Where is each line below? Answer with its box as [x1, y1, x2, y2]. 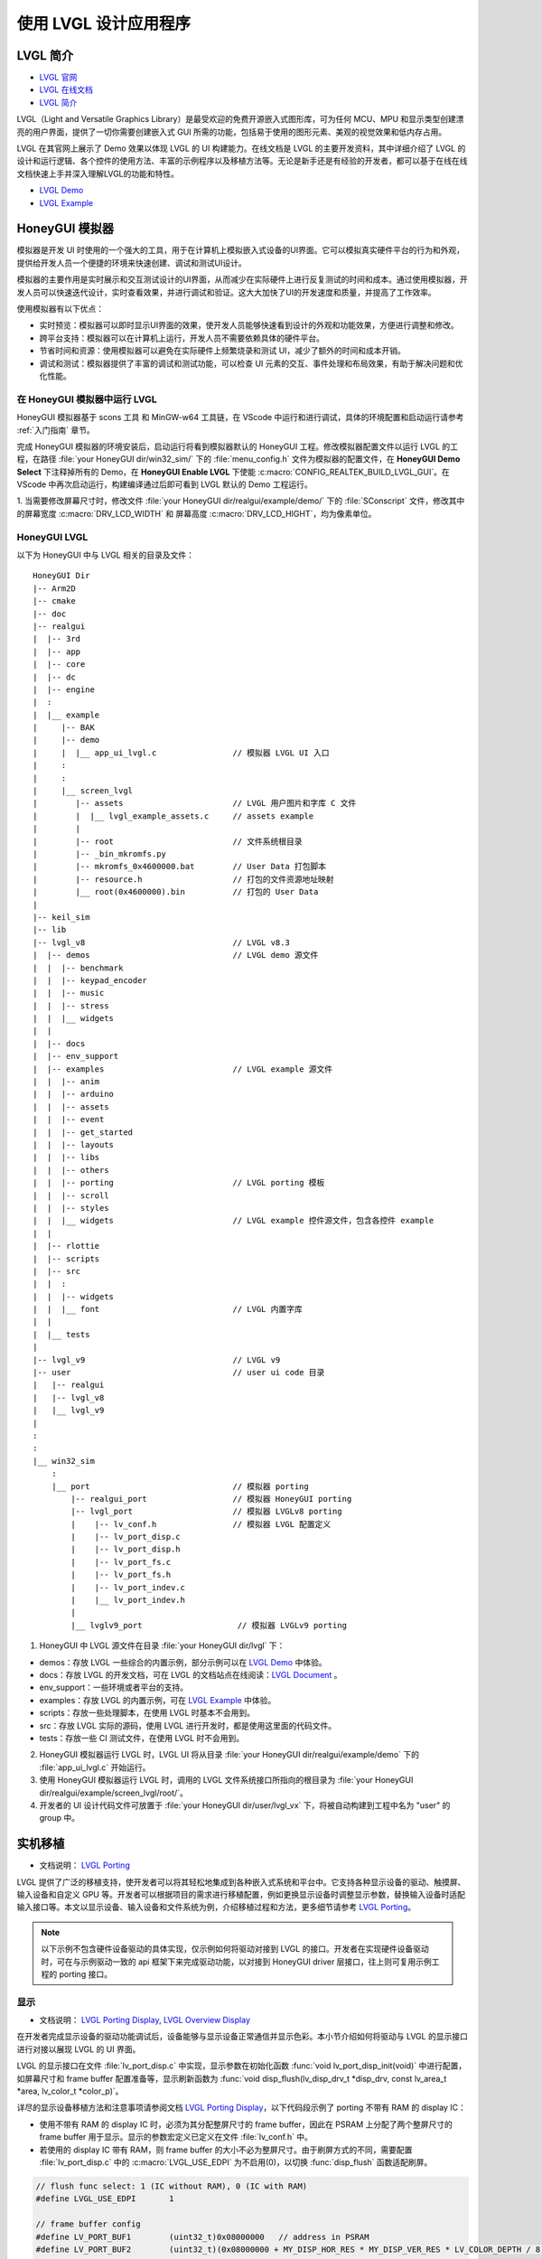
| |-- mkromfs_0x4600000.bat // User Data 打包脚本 [33, 861, 327, 872]
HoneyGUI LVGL [16, 530, 89, 543]
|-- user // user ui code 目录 [33, 1367, 325, 1378]
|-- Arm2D [33, 583, 76, 594]
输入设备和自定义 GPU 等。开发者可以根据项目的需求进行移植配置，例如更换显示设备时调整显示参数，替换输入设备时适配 [16, 1889, 465, 1899]
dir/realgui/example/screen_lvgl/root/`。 [39, 1787, 189, 1798]
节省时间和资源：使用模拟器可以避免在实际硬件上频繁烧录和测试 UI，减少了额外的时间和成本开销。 [39, 345, 406, 356]
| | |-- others [33, 1165, 109, 1175]
